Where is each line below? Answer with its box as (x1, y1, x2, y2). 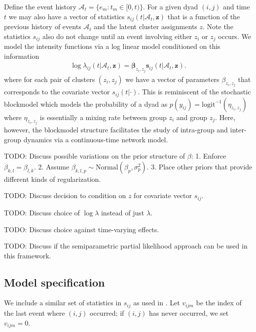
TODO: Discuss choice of (4, 207, 80, 217)
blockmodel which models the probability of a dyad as (4, 98, 168, 109)
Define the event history (4, 1, 76, 11)
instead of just (101, 207, 145, 217)
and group (176, 112, 208, 122)
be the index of (196, 297, 242, 308)
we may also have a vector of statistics (8, 11, 125, 21)
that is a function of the (167, 11, 240, 21)
